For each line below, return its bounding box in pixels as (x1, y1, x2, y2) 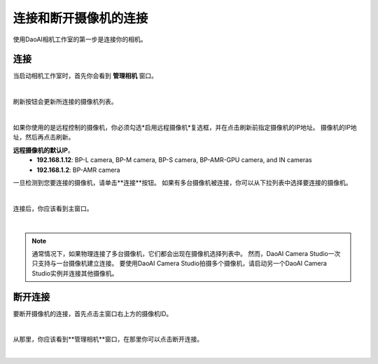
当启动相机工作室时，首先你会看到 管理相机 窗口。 (13, 72, 157, 80)
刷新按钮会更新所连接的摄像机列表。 (13, 97, 118, 106)
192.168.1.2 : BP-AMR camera (36, 166, 120, 174)
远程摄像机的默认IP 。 (13, 146, 75, 154)
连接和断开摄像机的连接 (13, 11, 148, 26)
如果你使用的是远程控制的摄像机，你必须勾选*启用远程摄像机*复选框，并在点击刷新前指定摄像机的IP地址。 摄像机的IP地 (13, 123, 357, 132)
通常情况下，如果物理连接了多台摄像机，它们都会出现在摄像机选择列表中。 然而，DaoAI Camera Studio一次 (31, 249, 341, 257)
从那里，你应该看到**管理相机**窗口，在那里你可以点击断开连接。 (13, 335, 204, 344)
